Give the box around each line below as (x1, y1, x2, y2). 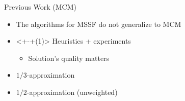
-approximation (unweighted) (27, 86, 118, 97)
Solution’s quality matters (28, 52, 110, 63)
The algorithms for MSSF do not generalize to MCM (16, 18, 181, 29)
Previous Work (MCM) (4, 2, 76, 12)
